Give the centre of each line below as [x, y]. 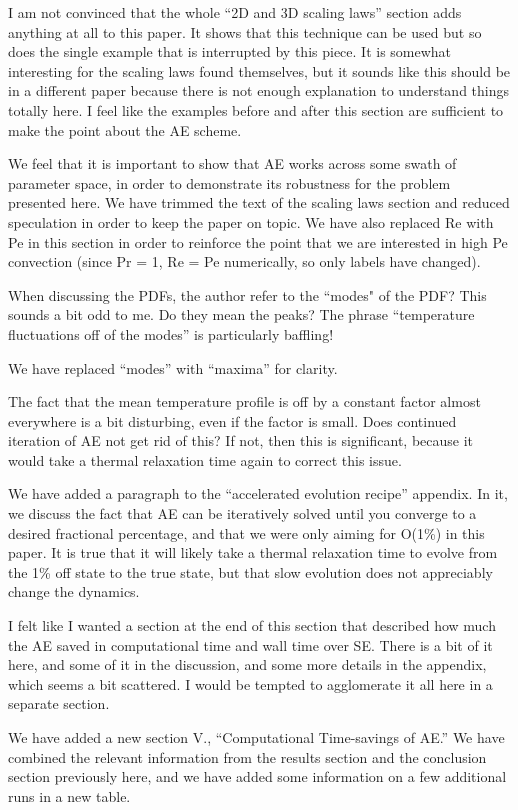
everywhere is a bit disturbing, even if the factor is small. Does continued [232, 420]
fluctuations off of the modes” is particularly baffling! [171, 333]
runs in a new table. [69, 795]
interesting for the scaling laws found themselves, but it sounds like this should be [259, 70]
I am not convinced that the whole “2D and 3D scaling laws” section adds [235, 12]
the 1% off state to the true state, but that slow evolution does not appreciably [250, 571]
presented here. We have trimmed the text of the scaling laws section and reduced [259, 202]
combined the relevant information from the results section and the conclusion [247, 756]
